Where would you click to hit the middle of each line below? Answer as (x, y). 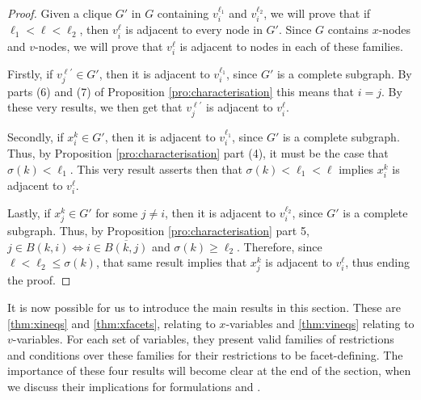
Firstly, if (30, 73)
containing (183, 13)
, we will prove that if (317, 13)
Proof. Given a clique (60, 13)
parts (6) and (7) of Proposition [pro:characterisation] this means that (181, 91)
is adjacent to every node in (194, 29)
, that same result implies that (171, 262)
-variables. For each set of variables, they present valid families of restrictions (203, 339)
